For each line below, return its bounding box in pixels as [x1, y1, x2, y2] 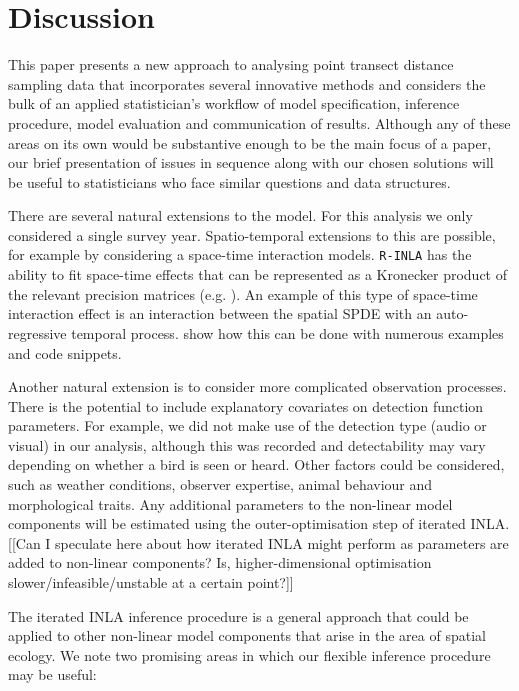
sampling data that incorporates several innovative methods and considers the [8, 73, 486, 94]
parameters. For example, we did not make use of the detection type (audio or [8, 415, 487, 436]
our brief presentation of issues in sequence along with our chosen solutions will [8, 152, 494, 173]
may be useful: [8, 664, 97, 685]
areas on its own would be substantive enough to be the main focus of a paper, [8, 132, 492, 153]
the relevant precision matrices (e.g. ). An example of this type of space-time [8, 283, 478, 304]
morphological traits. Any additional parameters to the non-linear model [8, 493, 453, 514]
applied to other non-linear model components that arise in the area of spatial [8, 625, 486, 646]
